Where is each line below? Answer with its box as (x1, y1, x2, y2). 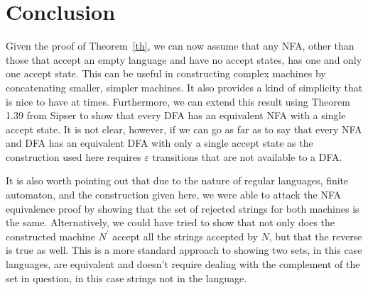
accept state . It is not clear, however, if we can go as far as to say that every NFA (6, 121, 362, 136)
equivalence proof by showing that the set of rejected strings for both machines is (6, 201, 359, 216)
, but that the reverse (269, 228, 362, 243)
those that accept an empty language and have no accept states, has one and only (6, 52, 362, 67)
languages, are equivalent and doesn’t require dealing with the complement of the (6, 257, 360, 272)
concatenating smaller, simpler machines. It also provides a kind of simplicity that (6, 79, 363, 94)
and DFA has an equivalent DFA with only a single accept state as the (6, 135, 313, 150)
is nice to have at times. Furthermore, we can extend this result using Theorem (6, 94, 350, 108)
